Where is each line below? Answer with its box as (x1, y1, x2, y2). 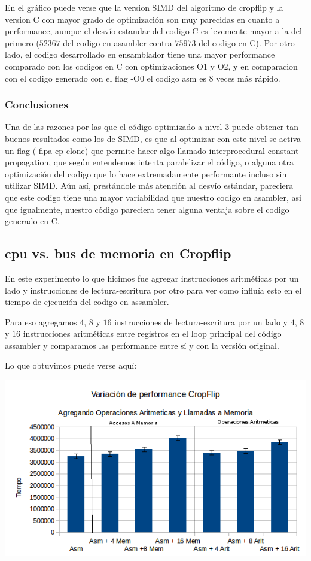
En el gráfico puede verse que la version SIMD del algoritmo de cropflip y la (5, 1, 283, 13)
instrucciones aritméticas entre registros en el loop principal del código (23, 327, 282, 340)
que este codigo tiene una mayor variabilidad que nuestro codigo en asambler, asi (5, 191, 301, 203)
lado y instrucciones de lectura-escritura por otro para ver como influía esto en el (5, 283, 302, 296)
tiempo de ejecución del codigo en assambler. (5, 295, 169, 308)
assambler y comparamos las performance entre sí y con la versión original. (5, 339, 279, 351)
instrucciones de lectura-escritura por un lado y (114, 315, 288, 328)
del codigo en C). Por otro (199, 36, 295, 49)
